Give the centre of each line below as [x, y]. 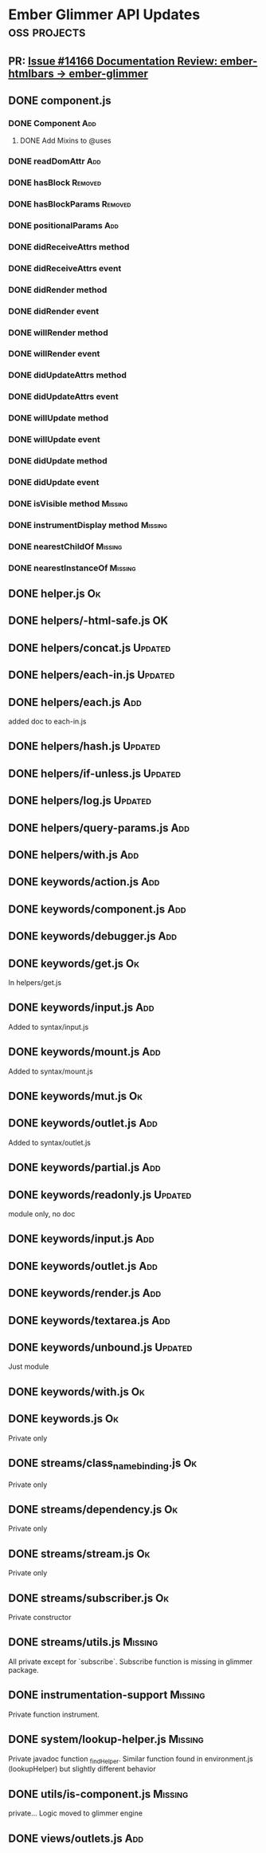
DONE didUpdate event [54, 483]
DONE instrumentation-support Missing [107, 1695]
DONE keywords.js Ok [64, 1419]
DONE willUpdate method [59, 418]
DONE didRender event [54, 311]
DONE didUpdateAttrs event [64, 396]
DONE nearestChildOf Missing [65, 546]
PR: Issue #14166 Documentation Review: [113, 61]
